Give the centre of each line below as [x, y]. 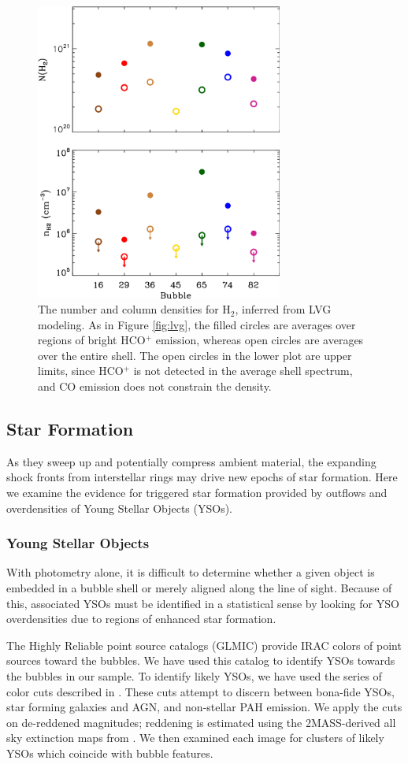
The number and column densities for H [134, 309]
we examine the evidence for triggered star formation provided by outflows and [197, 493]
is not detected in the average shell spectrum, [243, 371]
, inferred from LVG [283, 309]
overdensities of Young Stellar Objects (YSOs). [120, 508]
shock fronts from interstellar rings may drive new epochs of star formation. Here [202, 477]
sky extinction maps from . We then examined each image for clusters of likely [195, 738]
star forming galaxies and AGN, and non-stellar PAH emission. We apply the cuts [204, 707]
